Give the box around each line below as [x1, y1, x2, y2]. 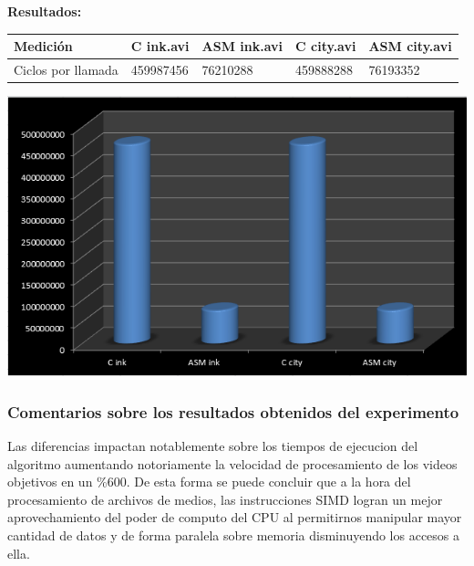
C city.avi [295, 37, 356, 56]
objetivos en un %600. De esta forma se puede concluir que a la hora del [7, 472, 411, 491]
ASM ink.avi [201, 37, 283, 56]
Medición [14, 37, 73, 56]
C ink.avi [130, 37, 190, 56]
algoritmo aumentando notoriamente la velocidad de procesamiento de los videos [7, 454, 458, 473]
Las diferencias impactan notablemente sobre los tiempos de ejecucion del [7, 435, 418, 455]
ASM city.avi [368, 37, 452, 56]
